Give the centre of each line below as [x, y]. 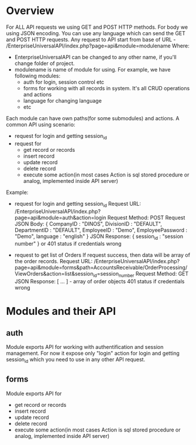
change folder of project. [44, 63]
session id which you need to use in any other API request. [75, 360]
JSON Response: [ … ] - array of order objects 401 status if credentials [99, 281]
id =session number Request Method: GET [141, 275]
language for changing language [63, 100]
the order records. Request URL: [53, 261]
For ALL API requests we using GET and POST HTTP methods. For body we [97, 27]
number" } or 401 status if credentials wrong [68, 244]
